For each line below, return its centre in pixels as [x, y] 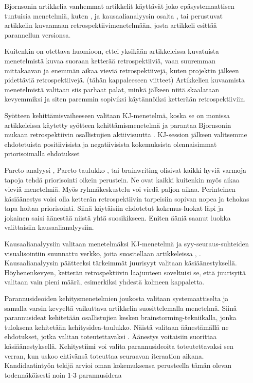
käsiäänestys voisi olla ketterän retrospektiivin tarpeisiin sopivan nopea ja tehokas [127, 198]
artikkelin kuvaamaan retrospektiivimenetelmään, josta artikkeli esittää [111, 25]
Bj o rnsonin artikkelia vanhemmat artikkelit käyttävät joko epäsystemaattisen [119, 6]
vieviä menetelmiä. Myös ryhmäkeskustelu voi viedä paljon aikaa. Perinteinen [120, 189]
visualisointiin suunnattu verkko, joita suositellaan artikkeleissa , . [103, 253]
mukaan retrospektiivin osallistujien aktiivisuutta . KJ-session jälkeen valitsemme [126, 134]
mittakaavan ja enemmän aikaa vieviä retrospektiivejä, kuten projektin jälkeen [122, 70]
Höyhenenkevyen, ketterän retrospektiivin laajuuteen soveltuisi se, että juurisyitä [125, 272]
